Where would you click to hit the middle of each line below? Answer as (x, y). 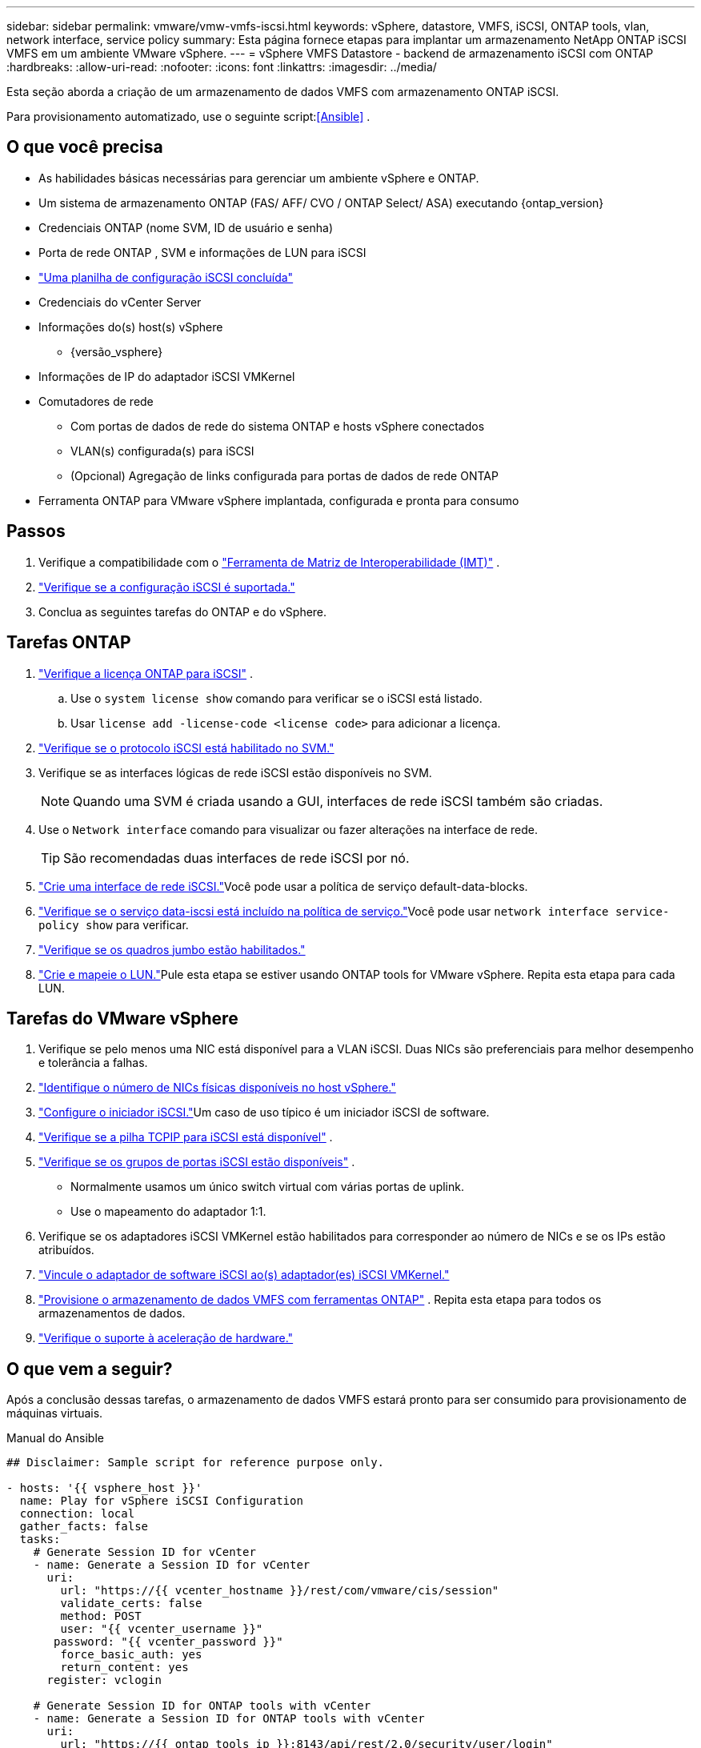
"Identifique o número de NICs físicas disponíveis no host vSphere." (217, 1088)
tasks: (40, 1540)
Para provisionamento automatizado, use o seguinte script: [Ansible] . (188, 116)
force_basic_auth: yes (131, 1655)
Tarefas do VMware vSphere (122, 1018)
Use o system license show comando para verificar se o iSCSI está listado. (276, 698)
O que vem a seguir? (90, 1369)
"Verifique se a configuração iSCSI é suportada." (167, 587)
